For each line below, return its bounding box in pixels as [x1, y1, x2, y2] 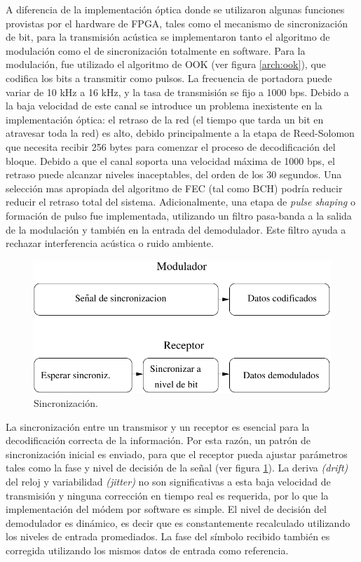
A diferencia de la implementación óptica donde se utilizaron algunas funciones [6, 2, 345, 16]
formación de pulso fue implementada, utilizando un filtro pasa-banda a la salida [6, 208, 352, 222]
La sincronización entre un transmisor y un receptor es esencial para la [6, 419, 310, 434]
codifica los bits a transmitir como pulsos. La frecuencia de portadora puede [6, 70, 332, 85]
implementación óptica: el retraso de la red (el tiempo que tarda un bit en [6, 112, 324, 126]
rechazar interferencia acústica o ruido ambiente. [6, 236, 214, 250]
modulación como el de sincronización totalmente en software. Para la [6, 43, 306, 58]
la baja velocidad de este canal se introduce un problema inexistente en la [6, 98, 322, 113]
